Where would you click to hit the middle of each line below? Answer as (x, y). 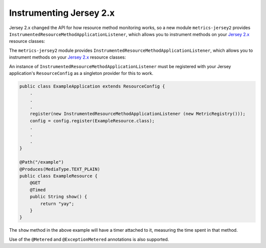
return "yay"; (57, 204)
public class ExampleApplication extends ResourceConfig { (92, 86)
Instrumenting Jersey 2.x (62, 13)
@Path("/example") (42, 162)
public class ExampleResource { (59, 176)
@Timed (38, 190)
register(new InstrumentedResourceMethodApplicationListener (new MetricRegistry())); (138, 114)
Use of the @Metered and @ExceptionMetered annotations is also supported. (89, 239)
